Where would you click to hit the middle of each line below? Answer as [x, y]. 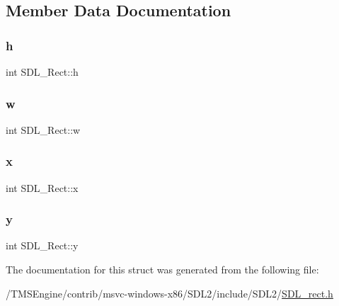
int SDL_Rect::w [43, 129]
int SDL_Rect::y [42, 245]
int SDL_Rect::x [42, 187]
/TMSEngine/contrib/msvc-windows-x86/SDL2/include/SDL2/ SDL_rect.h [169, 293]
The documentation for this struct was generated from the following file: [162, 270]
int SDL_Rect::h [42, 72]
